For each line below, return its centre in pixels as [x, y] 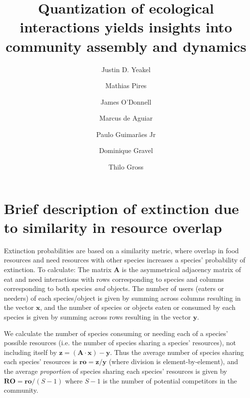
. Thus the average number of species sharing [177, 352]
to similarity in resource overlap [113, 227]
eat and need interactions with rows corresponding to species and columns [114, 279]
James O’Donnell [126, 101]
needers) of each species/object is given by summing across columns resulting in [122, 298]
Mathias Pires [126, 85]
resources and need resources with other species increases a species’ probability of [125, 260]
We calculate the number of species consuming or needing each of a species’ [116, 333]
